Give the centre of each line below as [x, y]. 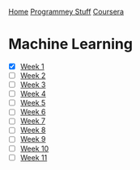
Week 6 [33, 112]
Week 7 [33, 121]
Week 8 [33, 130]
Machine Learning [71, 44]
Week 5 [33, 103]
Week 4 [33, 94]
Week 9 [33, 139]
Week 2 [33, 75]
